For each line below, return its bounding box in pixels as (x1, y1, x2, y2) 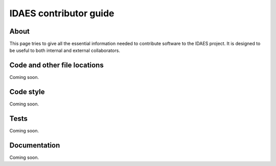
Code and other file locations (9, 61, 104, 70)
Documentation (9, 141, 60, 150)
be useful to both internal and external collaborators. (9, 47, 120, 53)
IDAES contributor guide (9, 8, 114, 19)
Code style (9, 88, 45, 96)
